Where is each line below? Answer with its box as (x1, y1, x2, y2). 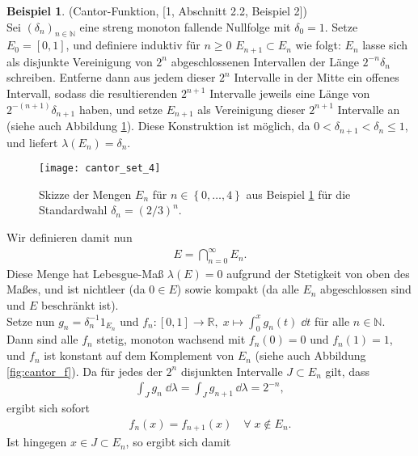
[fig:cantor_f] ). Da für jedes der (6, 362, 163, 379)
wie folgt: (295, 36, 341, 53)
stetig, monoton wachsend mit (96, 331, 246, 348)
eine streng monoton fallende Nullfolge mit (79, 18, 291, 35)
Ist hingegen (6, 433, 67, 450)
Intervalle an (337, 100, 400, 117)
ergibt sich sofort (6, 399, 90, 416)
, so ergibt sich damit (125, 433, 231, 450)
